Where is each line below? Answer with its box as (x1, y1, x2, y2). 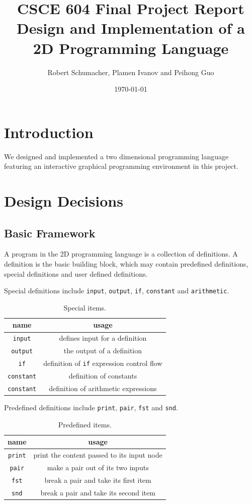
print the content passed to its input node (33, 450, 162, 460)
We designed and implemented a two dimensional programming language (4, 151, 229, 161)
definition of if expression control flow (43, 358, 162, 368)
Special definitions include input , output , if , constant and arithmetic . (4, 285, 229, 296)
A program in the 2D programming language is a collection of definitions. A (4, 248, 238, 259)
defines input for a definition (59, 333, 147, 343)
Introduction (4, 121, 94, 142)
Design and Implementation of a (17, 18, 245, 38)
